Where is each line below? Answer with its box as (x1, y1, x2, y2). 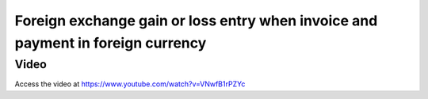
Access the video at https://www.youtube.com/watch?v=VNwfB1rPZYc (14, 79, 246, 89)
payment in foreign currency (14, 34, 207, 51)
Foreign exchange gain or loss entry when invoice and (14, 12, 378, 29)
